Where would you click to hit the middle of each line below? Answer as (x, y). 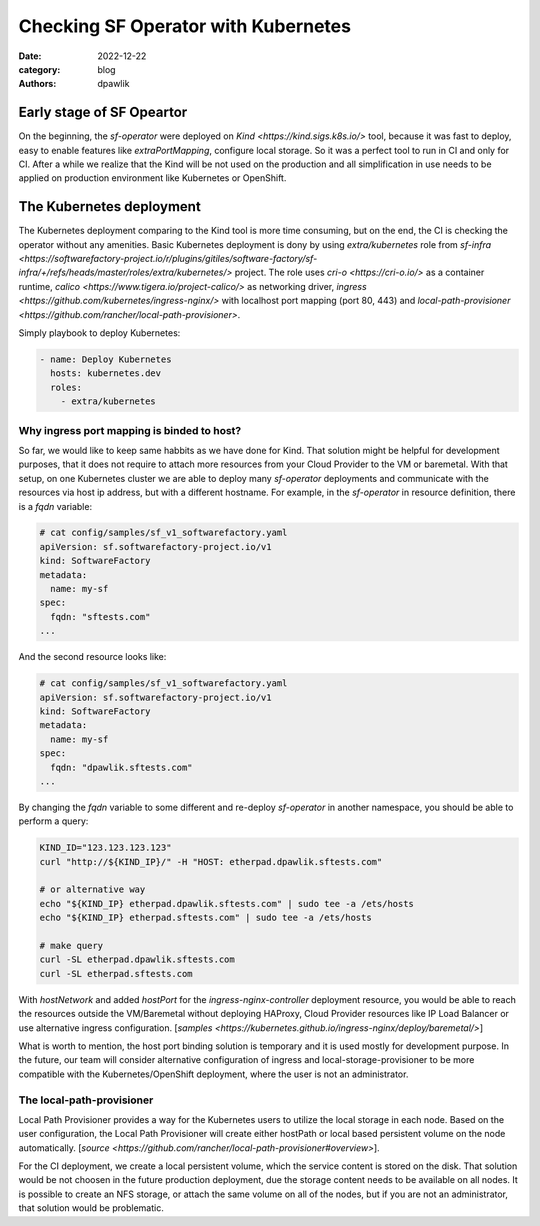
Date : (30, 56)
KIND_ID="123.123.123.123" (105, 848)
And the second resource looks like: (92, 657)
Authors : (37, 84)
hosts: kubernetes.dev (106, 373)
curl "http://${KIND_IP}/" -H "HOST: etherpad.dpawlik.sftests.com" (211, 861)
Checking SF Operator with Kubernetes (185, 26)
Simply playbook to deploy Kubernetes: (99, 333)
